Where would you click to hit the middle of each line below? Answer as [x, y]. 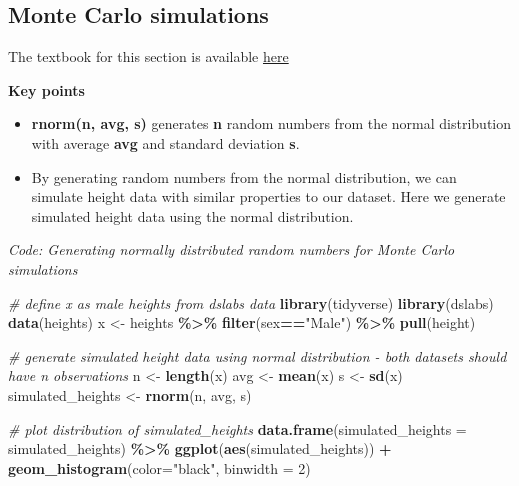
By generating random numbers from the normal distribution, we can [244, 176]
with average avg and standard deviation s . [165, 142]
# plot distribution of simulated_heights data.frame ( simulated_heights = [237, 428]
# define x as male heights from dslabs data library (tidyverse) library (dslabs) [251, 302]
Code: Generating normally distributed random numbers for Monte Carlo [231, 249]
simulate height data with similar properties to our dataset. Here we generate [268, 196]
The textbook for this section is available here [148, 56]
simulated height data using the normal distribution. [192, 215]
